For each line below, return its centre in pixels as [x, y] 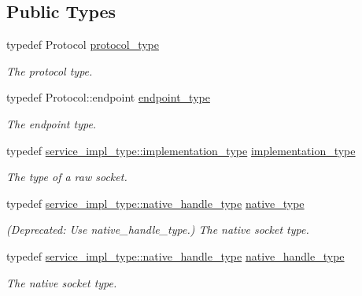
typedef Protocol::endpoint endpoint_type [108, 97]
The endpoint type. [52, 123]
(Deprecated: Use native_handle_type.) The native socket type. [158, 229]
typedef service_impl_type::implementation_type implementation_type [181, 150]
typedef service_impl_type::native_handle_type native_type [155, 203]
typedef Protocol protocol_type [83, 44]
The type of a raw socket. [67, 177]
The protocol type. [50, 70]
